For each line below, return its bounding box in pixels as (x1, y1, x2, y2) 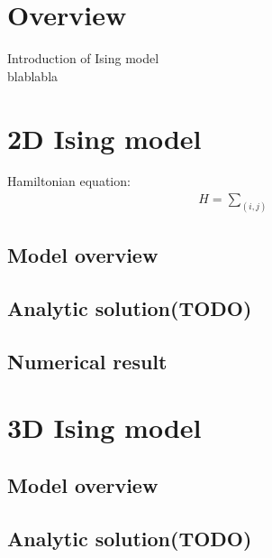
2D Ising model (7, 119, 202, 156)
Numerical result (7, 347, 168, 375)
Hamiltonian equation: (7, 172, 131, 191)
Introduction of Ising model (7, 49, 159, 68)
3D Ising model (7, 409, 202, 446)
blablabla (7, 66, 59, 85)
